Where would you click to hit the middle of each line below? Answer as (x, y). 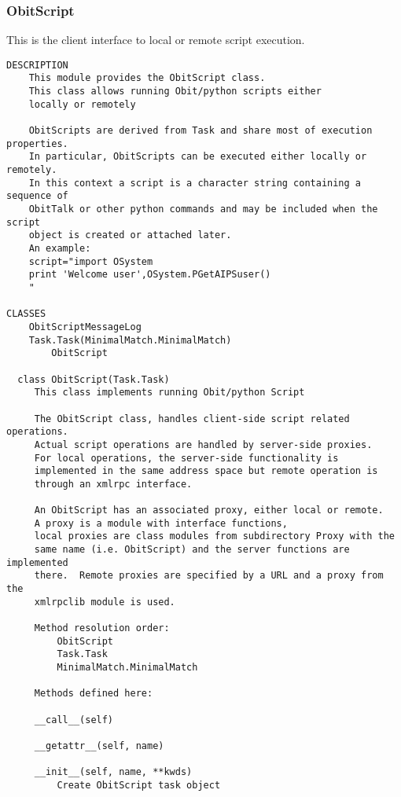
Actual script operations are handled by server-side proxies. (203, 444)
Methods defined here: (94, 694)
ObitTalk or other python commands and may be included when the (203, 209)
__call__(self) (74, 720)
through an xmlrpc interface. (113, 484)
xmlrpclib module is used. (105, 602)
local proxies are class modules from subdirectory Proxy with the (214, 536)
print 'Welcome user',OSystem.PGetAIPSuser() (150, 275)
